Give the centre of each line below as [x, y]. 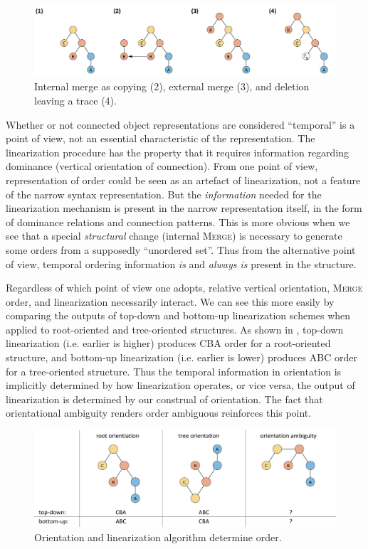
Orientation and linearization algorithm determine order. [158, 537]
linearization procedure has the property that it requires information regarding [178, 152]
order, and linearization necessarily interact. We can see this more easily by [170, 301]
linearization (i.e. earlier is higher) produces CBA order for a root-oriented [168, 343]
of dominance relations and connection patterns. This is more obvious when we [178, 222]
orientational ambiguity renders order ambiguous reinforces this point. [159, 413]
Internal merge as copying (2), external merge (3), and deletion [172, 86]
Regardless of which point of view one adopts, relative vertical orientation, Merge [184, 288]
